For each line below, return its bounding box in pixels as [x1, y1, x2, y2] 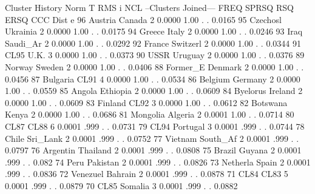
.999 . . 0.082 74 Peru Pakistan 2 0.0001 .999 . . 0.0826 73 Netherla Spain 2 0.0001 [5, 155, 311, 168]
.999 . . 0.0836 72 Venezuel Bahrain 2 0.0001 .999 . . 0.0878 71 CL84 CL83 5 [5, 167, 288, 180]
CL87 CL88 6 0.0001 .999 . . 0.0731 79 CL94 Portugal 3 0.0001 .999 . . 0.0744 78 [5, 119, 305, 132]
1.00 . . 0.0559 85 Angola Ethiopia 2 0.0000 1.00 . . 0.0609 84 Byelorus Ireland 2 [5, 84, 303, 97]
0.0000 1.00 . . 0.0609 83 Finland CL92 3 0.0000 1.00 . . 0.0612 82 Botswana [5, 96, 288, 109]
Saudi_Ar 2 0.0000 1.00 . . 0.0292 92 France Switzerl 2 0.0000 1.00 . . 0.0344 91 [5, 36, 301, 49]
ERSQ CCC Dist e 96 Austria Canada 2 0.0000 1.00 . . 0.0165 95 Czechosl [5, 13, 282, 25]
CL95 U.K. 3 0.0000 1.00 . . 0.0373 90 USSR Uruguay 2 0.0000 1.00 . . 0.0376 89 [5, 48, 305, 61]
